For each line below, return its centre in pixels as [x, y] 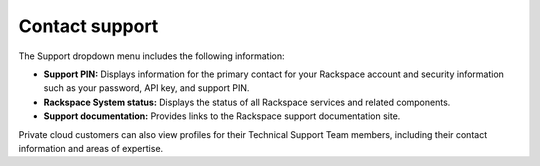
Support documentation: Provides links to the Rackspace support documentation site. [222, 116]
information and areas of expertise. [91, 148]
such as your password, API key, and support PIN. [146, 88]
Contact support [88, 26]
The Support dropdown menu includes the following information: [151, 56]
